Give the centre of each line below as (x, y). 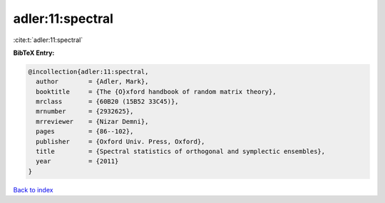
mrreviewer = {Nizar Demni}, (92, 121)
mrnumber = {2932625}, (85, 111)
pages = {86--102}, (85, 131)
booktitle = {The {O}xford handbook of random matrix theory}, (156, 92)
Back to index (33, 189)
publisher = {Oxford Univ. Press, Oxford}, (120, 141)
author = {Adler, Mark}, (92, 82)
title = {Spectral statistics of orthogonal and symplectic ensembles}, (181, 152)
